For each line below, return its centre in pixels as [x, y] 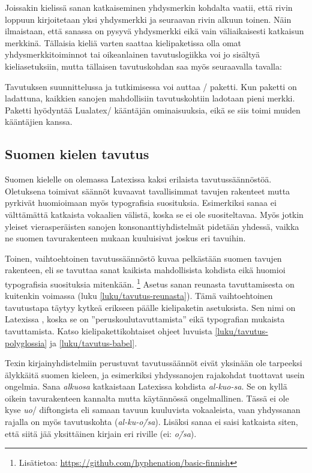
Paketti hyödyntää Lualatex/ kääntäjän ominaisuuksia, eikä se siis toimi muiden [153, 110]
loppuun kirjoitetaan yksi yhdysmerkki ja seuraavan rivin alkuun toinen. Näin [148, 19]
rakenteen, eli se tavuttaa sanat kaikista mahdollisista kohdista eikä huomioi [145, 270]
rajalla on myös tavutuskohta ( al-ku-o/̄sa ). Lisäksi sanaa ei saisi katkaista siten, [151, 422]
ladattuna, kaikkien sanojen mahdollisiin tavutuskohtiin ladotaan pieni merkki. [150, 98]
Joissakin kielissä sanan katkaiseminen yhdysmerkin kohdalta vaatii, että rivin [149, 7]
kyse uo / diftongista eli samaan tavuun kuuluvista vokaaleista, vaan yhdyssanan [153, 410]
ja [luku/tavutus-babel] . [93, 342]
